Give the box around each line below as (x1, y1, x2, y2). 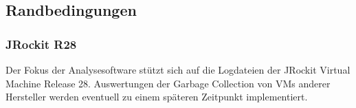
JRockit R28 (5, 35, 77, 52)
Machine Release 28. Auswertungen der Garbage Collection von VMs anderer (5, 76, 331, 90)
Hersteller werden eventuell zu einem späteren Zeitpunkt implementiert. (5, 89, 308, 104)
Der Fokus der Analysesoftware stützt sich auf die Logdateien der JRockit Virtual (5, 63, 351, 76)
